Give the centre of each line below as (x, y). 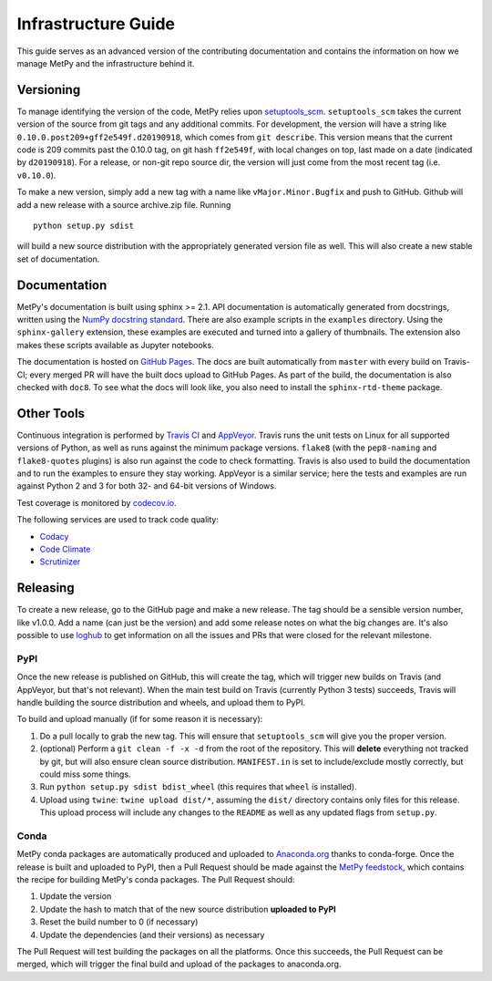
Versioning (49, 90)
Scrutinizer (60, 562)
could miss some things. (85, 774)
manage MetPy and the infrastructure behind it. (106, 63)
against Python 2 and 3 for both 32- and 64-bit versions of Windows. (147, 486)
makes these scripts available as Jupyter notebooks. (115, 345)
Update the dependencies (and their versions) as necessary (152, 935)
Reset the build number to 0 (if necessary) (119, 922)
